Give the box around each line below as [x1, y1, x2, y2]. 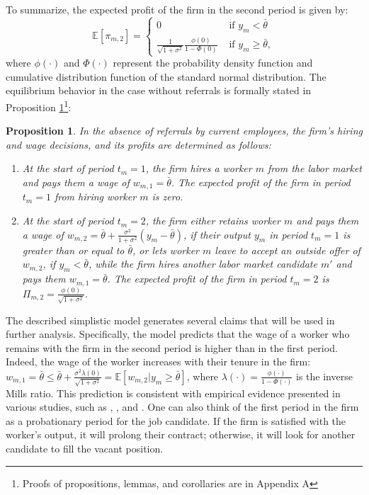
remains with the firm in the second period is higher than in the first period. [6, 340, 338, 355]
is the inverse [295, 368, 353, 383]
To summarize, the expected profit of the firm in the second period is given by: [6, 2, 348, 16]
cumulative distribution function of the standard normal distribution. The [6, 69, 327, 84]
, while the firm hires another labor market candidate [88, 256, 317, 271]
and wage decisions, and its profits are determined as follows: [6, 137, 271, 152]
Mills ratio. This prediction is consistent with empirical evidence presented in [6, 385, 341, 400]
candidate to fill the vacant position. [6, 441, 164, 456]
